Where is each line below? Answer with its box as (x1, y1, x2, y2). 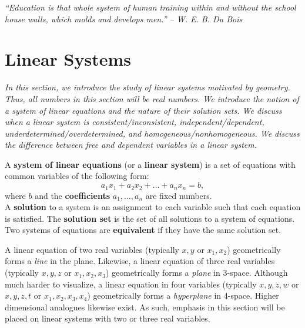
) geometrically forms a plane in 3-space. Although (105, 266, 288, 279)
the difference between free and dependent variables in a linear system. (5, 138, 257, 151)
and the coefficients (35, 189, 110, 201)
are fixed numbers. (145, 189, 212, 201)
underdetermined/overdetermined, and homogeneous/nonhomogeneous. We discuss (5, 127, 300, 139)
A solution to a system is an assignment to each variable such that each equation (5, 201, 301, 213)
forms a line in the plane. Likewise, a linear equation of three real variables (5, 255, 275, 267)
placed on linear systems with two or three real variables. (5, 312, 210, 324)
